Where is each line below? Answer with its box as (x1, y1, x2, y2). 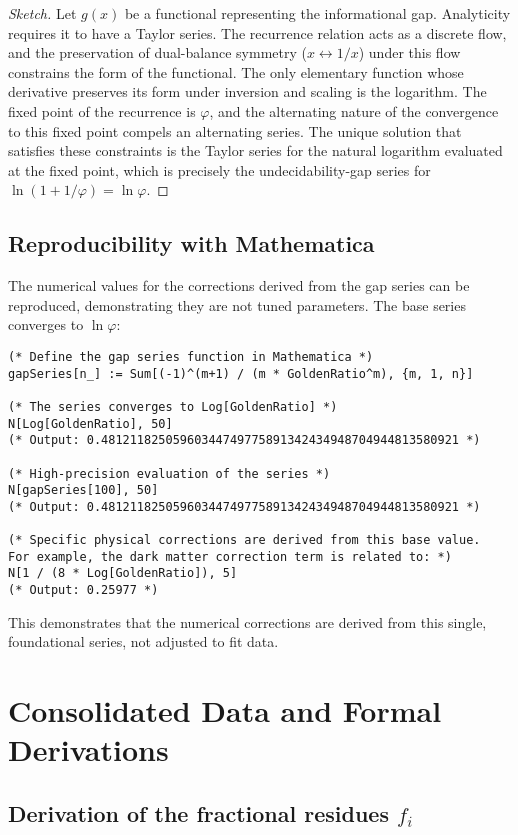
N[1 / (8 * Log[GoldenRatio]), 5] (8, 566, 238, 581)
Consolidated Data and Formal (8, 690, 442, 731)
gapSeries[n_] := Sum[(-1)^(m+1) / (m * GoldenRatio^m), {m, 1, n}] (8, 366, 474, 381)
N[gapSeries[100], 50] (8, 483, 159, 498)
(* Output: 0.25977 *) (8, 583, 159, 598)
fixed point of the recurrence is (8, 100, 196, 121)
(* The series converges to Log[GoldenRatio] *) (8, 399, 338, 414)
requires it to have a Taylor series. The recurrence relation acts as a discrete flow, (8, 22, 507, 43)
